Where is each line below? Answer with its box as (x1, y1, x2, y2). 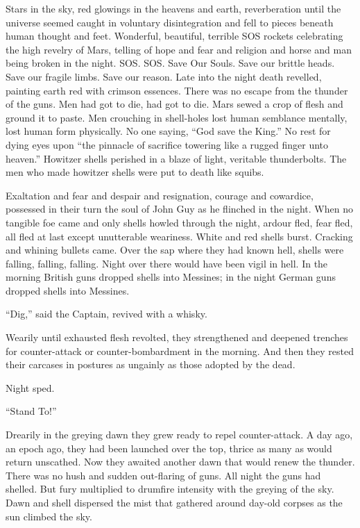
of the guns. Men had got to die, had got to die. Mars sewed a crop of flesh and (6, 97, 343, 111)
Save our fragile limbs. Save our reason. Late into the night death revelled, (6, 69, 322, 83)
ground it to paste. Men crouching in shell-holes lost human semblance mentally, (6, 110, 348, 124)
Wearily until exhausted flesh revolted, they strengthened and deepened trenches (6, 330, 348, 345)
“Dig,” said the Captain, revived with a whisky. (6, 306, 207, 321)
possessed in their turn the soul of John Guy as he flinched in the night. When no (6, 201, 353, 216)
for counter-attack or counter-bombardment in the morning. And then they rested (6, 343, 354, 358)
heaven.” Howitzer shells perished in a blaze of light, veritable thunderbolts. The (6, 151, 347, 165)
